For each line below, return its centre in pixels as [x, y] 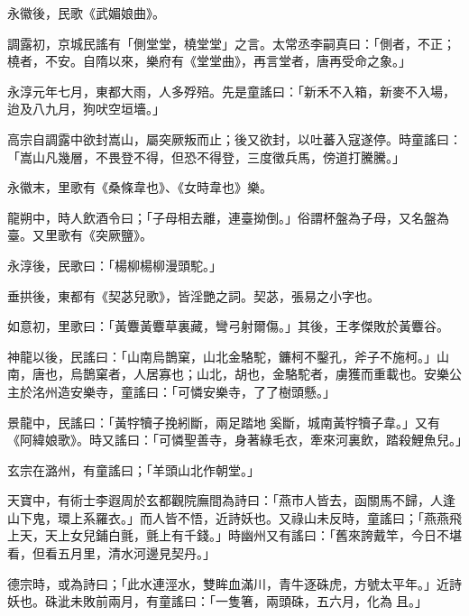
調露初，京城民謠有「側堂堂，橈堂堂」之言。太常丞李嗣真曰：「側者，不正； [231, 43]
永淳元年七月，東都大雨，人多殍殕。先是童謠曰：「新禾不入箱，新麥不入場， [231, 91]
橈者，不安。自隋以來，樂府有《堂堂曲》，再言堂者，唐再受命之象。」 [209, 61]
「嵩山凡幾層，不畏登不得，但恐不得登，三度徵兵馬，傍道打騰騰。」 [206, 156]
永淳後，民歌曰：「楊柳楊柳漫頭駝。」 [115, 265]
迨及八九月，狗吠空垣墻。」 [86, 109]
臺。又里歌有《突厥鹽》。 [80, 235]
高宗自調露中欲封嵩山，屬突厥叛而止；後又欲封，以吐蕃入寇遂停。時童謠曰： [234, 138]
